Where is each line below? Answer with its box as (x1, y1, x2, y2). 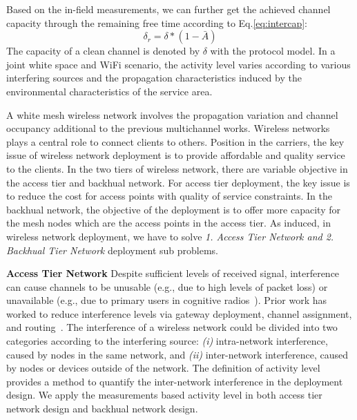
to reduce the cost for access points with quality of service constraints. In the (6, 189, 332, 203)
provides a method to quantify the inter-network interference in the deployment (6, 374, 343, 388)
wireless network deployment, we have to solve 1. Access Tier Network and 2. (6, 229, 334, 243)
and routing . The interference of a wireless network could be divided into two (6, 320, 338, 334)
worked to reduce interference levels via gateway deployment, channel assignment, (6, 306, 352, 321)
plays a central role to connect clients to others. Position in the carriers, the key (6, 134, 345, 149)
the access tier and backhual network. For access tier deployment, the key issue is (6, 175, 350, 189)
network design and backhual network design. (6, 401, 198, 416)
